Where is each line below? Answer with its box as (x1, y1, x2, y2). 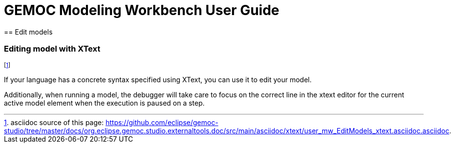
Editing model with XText (4, 44, 101, 54)
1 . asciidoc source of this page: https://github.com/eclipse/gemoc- (4, 118, 219, 127)
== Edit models (4, 27, 53, 36)
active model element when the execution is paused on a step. (4, 98, 205, 107)
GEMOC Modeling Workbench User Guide (4, 2, 280, 18)
